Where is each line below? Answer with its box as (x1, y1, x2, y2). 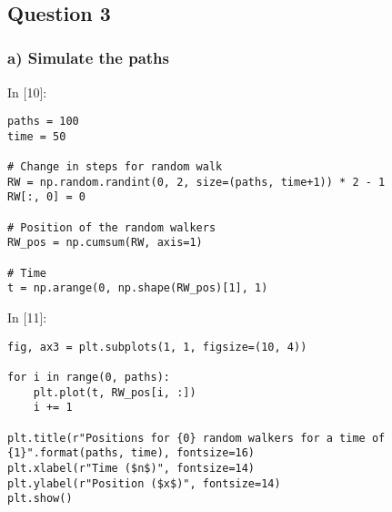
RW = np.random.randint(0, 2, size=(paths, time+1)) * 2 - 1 (7, 175, 386, 189)
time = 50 (7, 129, 66, 143)
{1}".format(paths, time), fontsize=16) (7, 446, 256, 460)
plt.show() (7, 492, 73, 506)
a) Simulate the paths (7, 46, 170, 69)
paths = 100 (7, 115, 79, 128)
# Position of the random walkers (7, 220, 216, 234)
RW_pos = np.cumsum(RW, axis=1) (7, 236, 203, 250)
